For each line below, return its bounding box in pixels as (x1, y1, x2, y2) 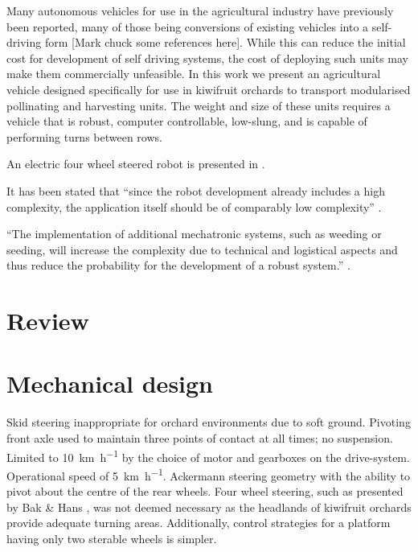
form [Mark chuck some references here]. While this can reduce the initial (44, 34, 406, 51)
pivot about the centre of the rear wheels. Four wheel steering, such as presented (6, 483, 404, 500)
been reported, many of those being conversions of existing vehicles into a (6, 18, 369, 35)
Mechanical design (6, 367, 214, 400)
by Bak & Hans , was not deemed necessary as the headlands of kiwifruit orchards (6, 498, 412, 515)
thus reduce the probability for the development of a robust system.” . (6, 257, 350, 274)
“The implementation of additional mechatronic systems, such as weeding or (6, 225, 382, 242)
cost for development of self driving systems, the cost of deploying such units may (6, 49, 408, 66)
